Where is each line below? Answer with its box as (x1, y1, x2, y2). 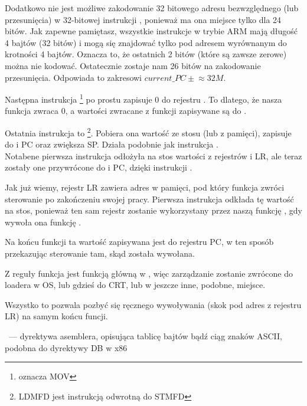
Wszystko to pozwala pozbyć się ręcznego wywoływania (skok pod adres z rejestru (5, 298, 302, 310)
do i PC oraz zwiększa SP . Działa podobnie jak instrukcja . (5, 138, 218, 150)
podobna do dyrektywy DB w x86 (5, 341, 128, 353)
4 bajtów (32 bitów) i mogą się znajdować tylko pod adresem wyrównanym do (5, 36, 287, 48)
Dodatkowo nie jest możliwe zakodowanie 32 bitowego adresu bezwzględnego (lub (5, 2, 299, 14)
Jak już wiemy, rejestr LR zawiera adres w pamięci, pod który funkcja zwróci (5, 181, 285, 194)
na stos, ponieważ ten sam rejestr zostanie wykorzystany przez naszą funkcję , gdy (5, 204, 302, 217)
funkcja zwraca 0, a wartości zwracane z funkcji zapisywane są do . (5, 104, 247, 117)
